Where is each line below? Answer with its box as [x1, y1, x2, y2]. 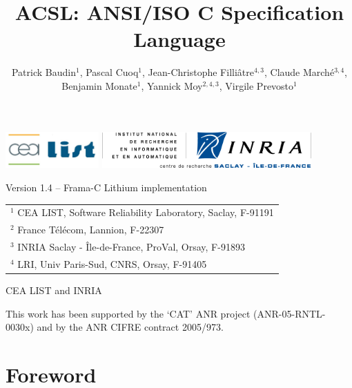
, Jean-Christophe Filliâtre [142, 65, 254, 79]
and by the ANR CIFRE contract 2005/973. [37, 320, 224, 334]
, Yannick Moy [141, 78, 203, 93]
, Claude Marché [264, 65, 335, 79]
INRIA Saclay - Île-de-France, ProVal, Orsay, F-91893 [17, 240, 245, 254]
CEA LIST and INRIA [6, 282, 102, 297]
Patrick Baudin [11, 65, 76, 79]
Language [133, 25, 226, 53]
